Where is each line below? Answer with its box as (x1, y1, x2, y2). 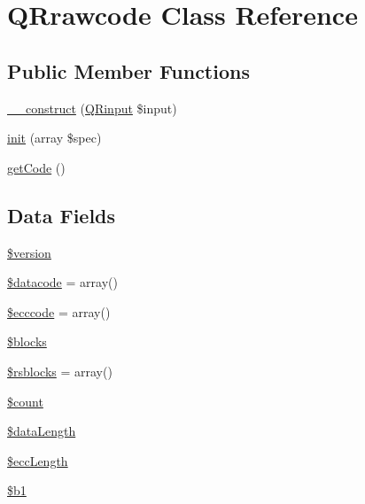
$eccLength (7, 451, 68, 469)
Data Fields (7, 201, 116, 229)
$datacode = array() (7, 273, 118, 291)
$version (7, 243, 51, 261)
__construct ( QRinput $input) (7, 98, 177, 117)
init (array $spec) (7, 128, 102, 147)
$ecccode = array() (7, 302, 111, 321)
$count (7, 392, 43, 410)
